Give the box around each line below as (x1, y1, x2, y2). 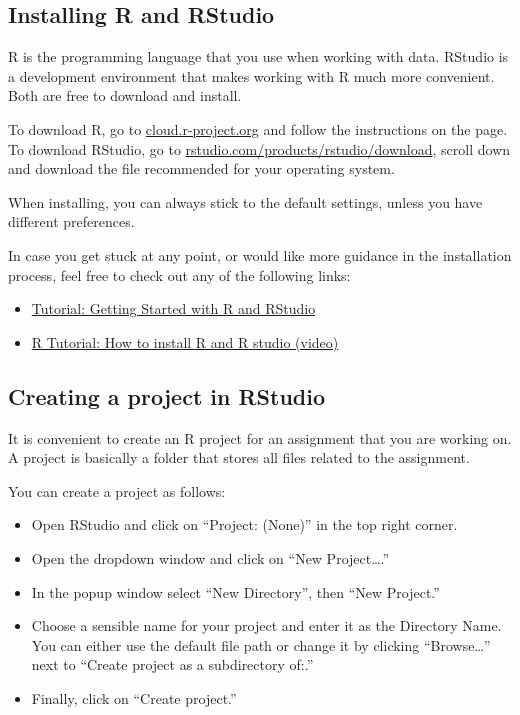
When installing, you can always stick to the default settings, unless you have (8, 191, 483, 212)
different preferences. (8, 211, 135, 232)
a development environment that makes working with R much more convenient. (8, 65, 495, 86)
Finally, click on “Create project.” (31, 687, 237, 708)
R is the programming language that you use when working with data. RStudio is (8, 46, 509, 67)
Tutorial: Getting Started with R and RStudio (31, 298, 316, 319)
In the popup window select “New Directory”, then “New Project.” (31, 581, 440, 602)
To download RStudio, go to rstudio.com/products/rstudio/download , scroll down (8, 138, 511, 159)
